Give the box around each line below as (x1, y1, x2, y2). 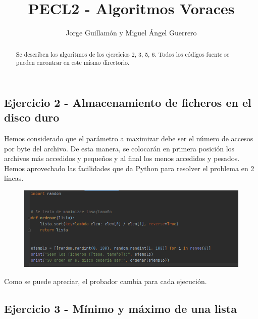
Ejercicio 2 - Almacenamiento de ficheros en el (4, 94, 251, 110)
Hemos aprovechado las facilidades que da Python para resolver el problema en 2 (4, 163, 254, 173)
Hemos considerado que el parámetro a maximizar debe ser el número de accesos (4, 133, 253, 144)
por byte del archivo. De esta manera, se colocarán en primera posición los (4, 143, 235, 153)
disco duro (4, 109, 60, 125)
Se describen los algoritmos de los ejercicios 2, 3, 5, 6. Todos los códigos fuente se (16, 50, 230, 58)
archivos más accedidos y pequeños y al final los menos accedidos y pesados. (4, 153, 240, 164)
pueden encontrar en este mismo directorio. (16, 58, 130, 67)
